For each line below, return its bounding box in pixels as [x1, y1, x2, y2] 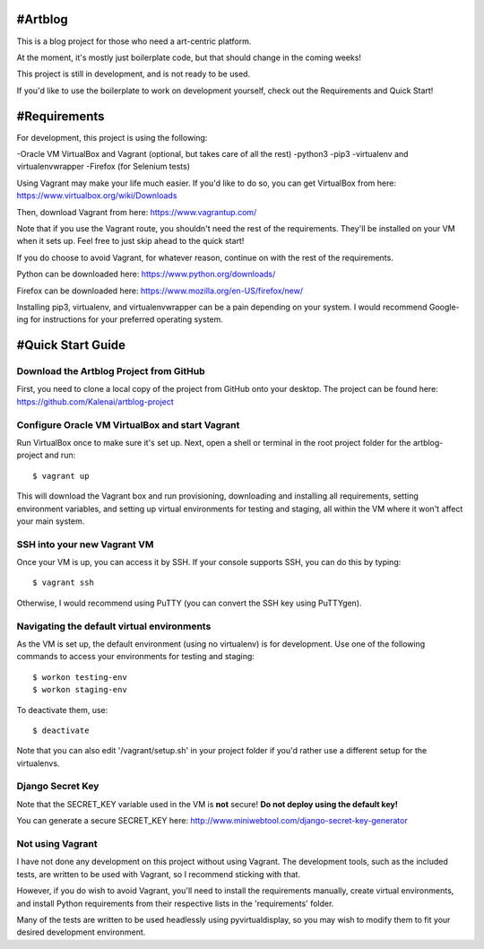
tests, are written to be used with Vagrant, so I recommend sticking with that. [16, 868, 300, 879]
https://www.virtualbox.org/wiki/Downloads [16, 190, 177, 201]
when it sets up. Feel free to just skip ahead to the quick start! [16, 236, 245, 247]
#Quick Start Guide [16, 337, 125, 353]
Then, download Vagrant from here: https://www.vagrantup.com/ [16, 206, 257, 217]
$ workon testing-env [32, 672, 127, 682]
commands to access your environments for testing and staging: [16, 651, 255, 662]
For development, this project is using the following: [16, 132, 208, 143]
